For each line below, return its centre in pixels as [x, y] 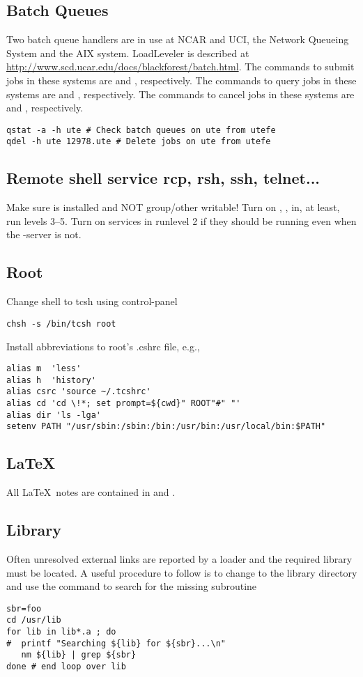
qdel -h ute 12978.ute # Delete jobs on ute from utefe [139, 142]
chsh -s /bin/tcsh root [61, 324]
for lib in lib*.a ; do [61, 632]
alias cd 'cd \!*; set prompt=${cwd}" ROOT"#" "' [124, 404]
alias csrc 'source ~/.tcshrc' [79, 392]
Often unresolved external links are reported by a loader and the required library [179, 559]
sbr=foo [24, 608]
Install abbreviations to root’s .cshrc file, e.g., [103, 346]
